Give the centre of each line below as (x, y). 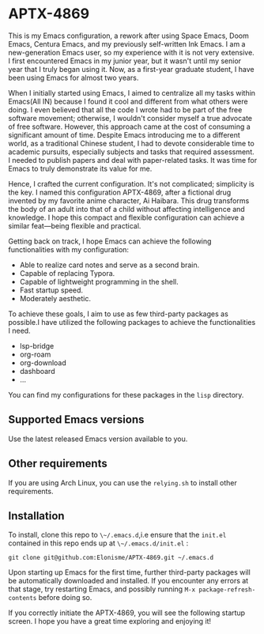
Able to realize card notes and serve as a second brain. (109, 265)
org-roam (35, 354)
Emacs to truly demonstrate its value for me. (80, 168)
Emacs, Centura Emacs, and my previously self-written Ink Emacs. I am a (127, 43)
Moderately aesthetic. (55, 298)
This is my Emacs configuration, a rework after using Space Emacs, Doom (128, 36)
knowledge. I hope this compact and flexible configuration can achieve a (126, 217)
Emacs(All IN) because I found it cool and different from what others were (128, 101)
